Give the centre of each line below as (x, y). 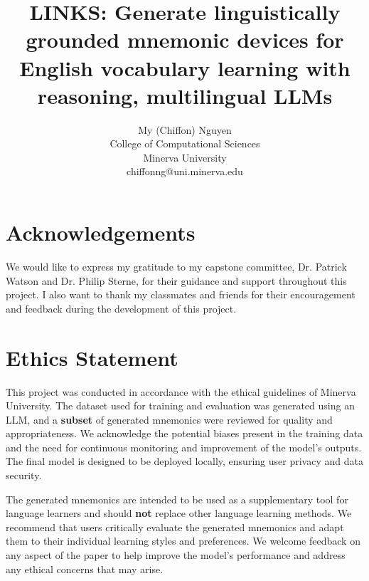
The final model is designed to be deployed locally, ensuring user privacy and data (184, 461)
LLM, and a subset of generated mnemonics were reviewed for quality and (169, 419)
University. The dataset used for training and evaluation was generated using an (180, 405)
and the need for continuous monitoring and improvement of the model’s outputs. (184, 447)
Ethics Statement (92, 357)
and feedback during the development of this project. (121, 308)
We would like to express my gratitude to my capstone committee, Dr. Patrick (176, 266)
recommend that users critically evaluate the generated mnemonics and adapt (175, 527)
